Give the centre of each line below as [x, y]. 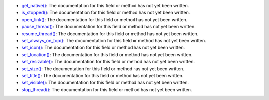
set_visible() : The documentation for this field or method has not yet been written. [105, 83]
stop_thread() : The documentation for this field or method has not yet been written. [107, 89]
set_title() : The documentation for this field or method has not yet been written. [103, 75]
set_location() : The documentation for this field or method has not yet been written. [107, 54]
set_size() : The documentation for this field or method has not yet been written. [103, 68]
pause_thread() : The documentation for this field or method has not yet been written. [109, 27]
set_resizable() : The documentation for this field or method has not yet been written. [108, 62]
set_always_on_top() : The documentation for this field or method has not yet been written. [114, 40]
